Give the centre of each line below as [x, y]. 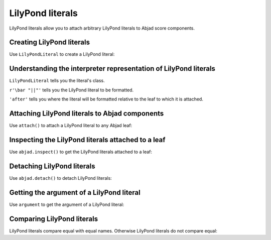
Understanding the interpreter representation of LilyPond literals [112, 69]
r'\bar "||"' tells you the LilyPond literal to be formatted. [72, 90]
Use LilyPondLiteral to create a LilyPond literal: [62, 54]
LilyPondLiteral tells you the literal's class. [57, 81]
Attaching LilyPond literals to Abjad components [87, 113]
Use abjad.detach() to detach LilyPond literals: [61, 178]
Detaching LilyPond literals [52, 166]
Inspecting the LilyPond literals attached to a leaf [87, 140]
